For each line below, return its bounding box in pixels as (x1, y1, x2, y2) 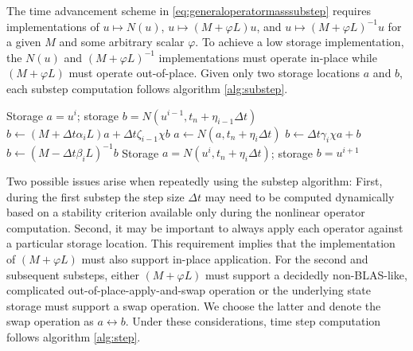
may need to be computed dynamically (205, 188, 395, 205)
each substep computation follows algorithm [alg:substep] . (6, 80, 288, 96)
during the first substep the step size (6, 188, 185, 205)
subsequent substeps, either (6, 266, 139, 283)
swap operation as (6, 313, 94, 330)
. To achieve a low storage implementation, (195, 33, 404, 50)
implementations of (6, 18, 99, 34)
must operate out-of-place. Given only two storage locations (68, 64, 360, 81)
